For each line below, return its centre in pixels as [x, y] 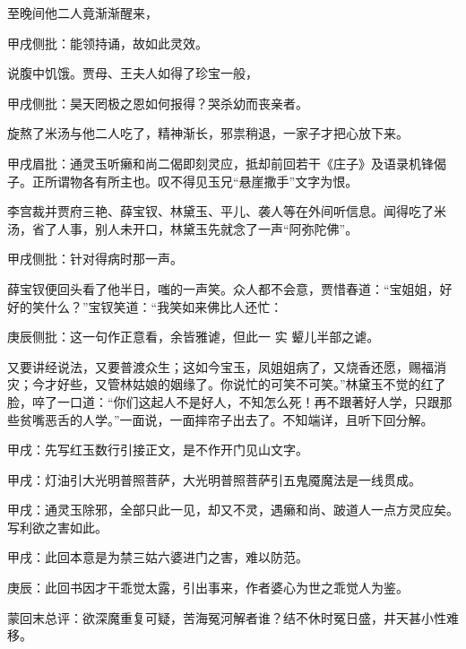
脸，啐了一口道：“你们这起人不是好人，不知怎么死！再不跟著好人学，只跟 [224, 401]
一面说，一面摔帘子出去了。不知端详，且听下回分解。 [276, 419]
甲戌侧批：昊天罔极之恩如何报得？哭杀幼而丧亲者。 [158, 103]
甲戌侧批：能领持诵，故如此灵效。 [108, 43]
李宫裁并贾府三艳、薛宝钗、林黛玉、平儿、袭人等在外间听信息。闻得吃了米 [227, 211]
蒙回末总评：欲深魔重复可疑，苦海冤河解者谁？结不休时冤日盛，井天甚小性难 [233, 617]
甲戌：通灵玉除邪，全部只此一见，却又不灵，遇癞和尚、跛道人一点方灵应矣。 [233, 510]
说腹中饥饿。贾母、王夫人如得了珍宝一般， [133, 73]
